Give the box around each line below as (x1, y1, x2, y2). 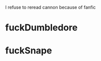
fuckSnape (5, 45, 52, 56)
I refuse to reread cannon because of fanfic (5, 5, 96, 10)
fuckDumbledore (5, 22, 78, 33)
